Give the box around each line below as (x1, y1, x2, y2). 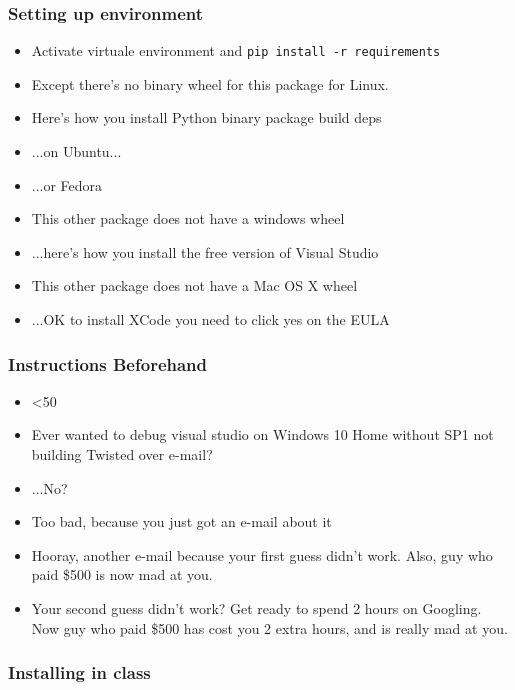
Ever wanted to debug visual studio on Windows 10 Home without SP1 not (31, 424, 494, 445)
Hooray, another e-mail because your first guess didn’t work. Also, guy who (31, 544, 493, 565)
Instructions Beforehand (8, 351, 208, 376)
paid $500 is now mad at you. (31, 564, 213, 585)
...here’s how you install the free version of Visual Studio (31, 241, 379, 262)
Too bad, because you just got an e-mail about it (31, 511, 332, 532)
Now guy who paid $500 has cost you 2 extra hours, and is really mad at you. (31, 617, 508, 638)
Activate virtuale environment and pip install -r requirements (31, 40, 441, 61)
